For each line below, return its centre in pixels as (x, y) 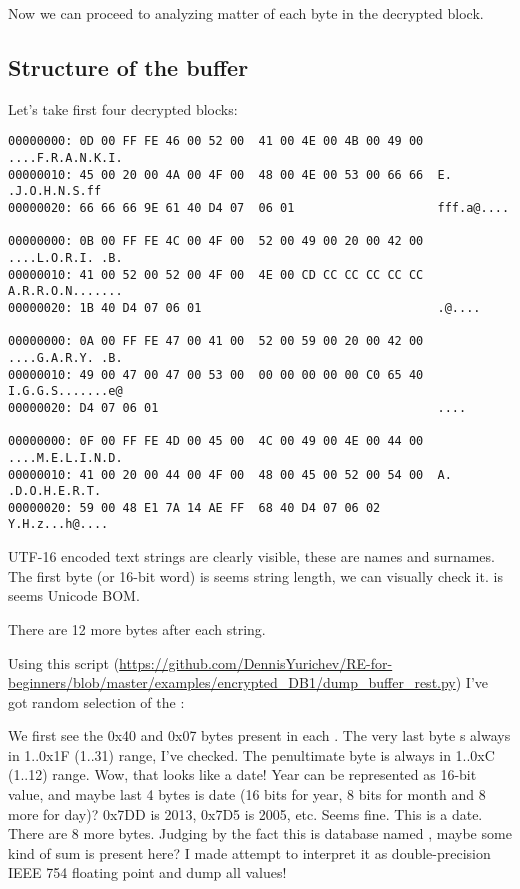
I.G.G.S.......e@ (65, 391)
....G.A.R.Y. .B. (65, 357)
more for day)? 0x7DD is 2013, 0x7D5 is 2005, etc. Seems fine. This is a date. (245, 813)
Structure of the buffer (128, 66)
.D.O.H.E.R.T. (55, 491)
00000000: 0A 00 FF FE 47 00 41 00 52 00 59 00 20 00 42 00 (216, 341)
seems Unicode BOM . (74, 595)
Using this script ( (64, 662)
